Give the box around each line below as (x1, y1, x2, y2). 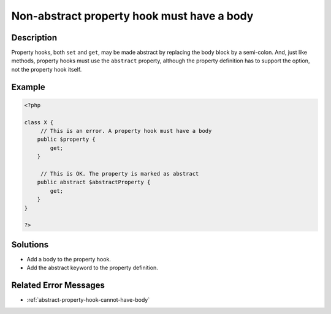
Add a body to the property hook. (26, 255, 112, 263)
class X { (24, 119, 54, 125)
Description (11, 32, 58, 43)
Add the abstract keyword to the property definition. (26, 264, 159, 272)
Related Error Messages (11, 280, 105, 291)
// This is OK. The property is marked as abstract (40, 170, 199, 177)
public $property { (37, 136, 96, 143)
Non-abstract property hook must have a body (11, 9, 254, 23)
